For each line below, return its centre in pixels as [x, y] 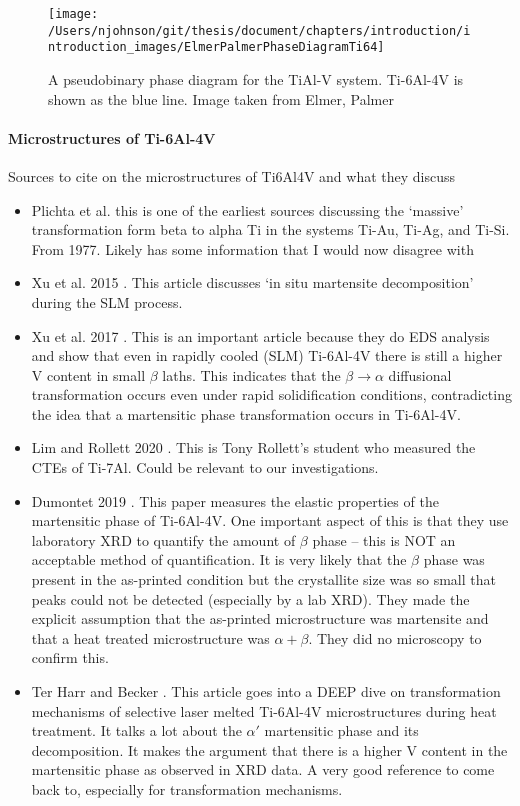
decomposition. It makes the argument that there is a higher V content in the [269, 749]
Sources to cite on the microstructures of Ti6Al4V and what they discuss [232, 175]
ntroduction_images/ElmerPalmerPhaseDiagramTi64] [216, 47]
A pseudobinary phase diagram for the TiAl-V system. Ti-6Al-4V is [256, 78]
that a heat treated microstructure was [150, 637]
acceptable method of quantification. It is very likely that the [219, 559]
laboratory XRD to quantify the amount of [163, 539]
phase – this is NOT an [384, 539]
